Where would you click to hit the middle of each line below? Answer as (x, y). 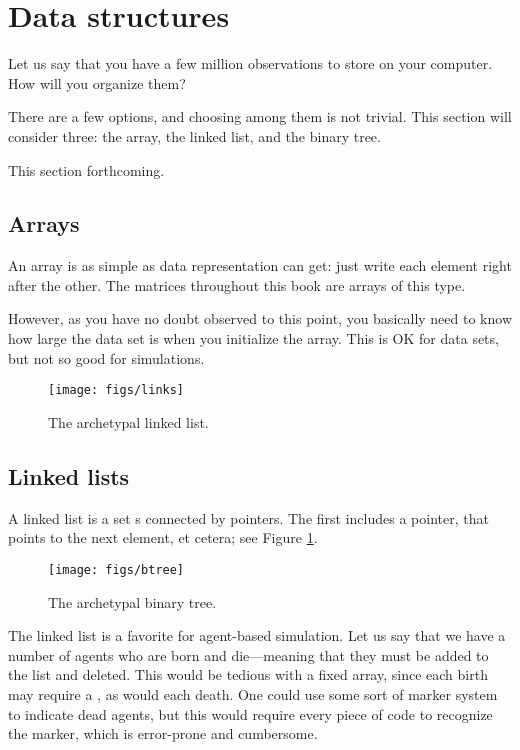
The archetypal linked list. (128, 421)
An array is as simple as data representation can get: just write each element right (260, 265)
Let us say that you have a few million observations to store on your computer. (250, 63)
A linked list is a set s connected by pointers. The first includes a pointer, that (248, 517)
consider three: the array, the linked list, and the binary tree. (194, 135)
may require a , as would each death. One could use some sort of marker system (253, 693)
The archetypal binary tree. (132, 601)
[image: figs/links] (116, 390)
